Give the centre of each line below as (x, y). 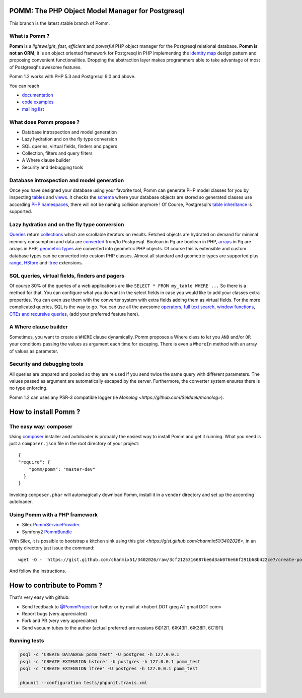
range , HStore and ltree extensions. (46, 262)
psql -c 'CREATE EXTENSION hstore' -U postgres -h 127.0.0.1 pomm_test (110, 661)
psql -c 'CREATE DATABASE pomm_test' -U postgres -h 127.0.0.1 (100, 654)
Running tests (27, 641)
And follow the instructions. (38, 571)
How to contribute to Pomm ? (56, 585)
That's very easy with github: (40, 597)
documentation (38, 95)
